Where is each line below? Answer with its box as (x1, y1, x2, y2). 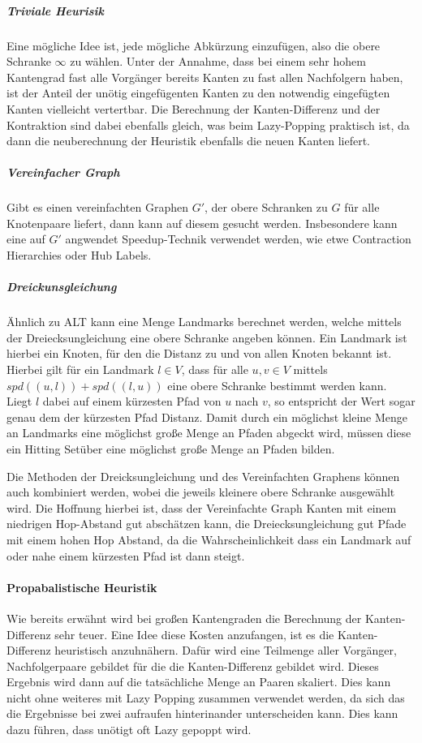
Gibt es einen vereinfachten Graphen (6, 199, 188, 216)
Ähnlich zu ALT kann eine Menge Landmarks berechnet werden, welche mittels (6, 313, 402, 330)
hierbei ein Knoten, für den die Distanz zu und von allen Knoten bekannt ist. (6, 345, 392, 362)
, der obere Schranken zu (205, 199, 328, 216)
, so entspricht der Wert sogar (267, 393, 416, 410)
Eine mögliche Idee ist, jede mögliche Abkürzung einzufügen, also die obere (6, 37, 381, 54)
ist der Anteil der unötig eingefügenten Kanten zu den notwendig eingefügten (6, 84, 390, 101)
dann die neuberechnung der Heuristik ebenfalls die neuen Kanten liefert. (6, 132, 370, 149)
